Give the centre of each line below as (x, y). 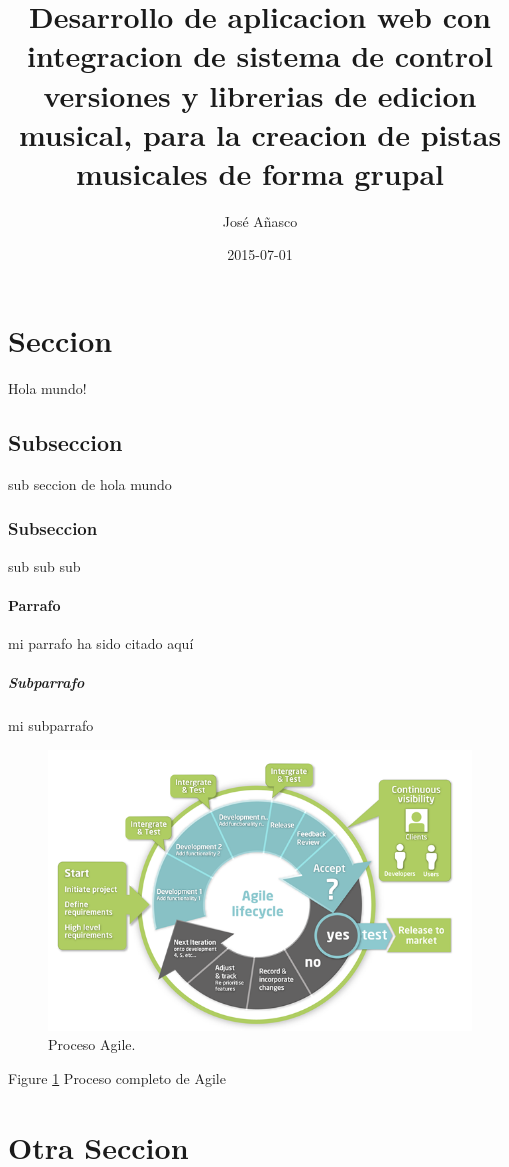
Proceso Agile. (92, 1044)
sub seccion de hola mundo (90, 483)
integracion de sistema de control (260, 55)
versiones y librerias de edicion (260, 94)
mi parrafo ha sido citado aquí (101, 643)
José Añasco (260, 220)
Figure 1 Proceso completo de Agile (117, 1077)
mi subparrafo (51, 725)
